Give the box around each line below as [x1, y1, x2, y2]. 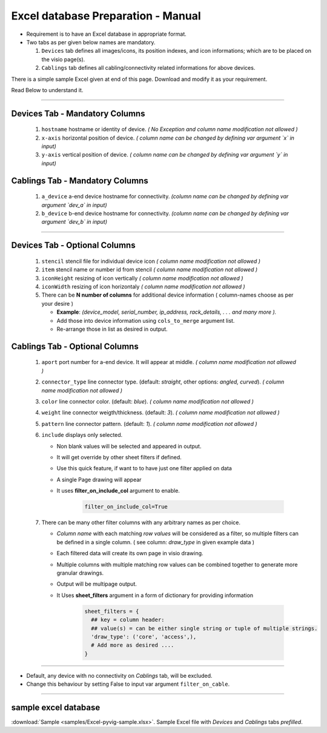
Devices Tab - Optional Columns [11, 240, 136, 251]
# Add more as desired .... [91, 642, 174, 649]
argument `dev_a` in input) [41, 201, 107, 209]
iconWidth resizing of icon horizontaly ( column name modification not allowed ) [41, 283, 245, 291]
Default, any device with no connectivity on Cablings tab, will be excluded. [26, 672, 213, 679]
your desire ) [41, 300, 74, 307]
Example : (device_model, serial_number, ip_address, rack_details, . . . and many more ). [56, 308, 277, 316]
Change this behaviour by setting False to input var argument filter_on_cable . [26, 680, 230, 688]
